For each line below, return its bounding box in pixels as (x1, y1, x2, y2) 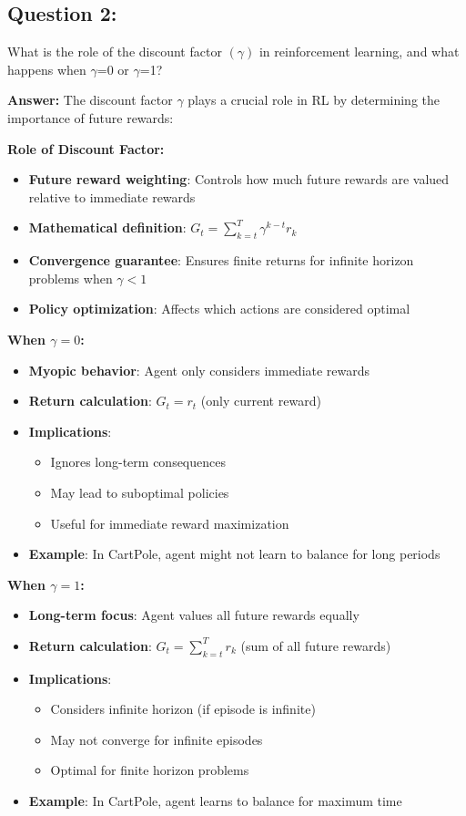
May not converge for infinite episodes (50, 729, 263, 749)
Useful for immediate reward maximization (50, 513, 289, 532)
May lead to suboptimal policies (50, 482, 229, 501)
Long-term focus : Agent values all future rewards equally (28, 605, 360, 625)
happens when (7, 59, 86, 78)
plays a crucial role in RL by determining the (187, 90, 440, 109)
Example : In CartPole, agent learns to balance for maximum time (28, 791, 402, 811)
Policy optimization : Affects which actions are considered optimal (28, 299, 410, 318)
